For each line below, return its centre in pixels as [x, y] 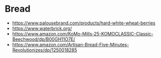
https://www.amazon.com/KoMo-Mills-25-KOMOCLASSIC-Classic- [83, 34]
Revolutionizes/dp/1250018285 [45, 50]
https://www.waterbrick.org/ [42, 28]
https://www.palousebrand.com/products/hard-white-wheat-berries [84, 23]
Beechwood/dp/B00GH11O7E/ [44, 39]
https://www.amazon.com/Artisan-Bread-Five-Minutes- [71, 44]
